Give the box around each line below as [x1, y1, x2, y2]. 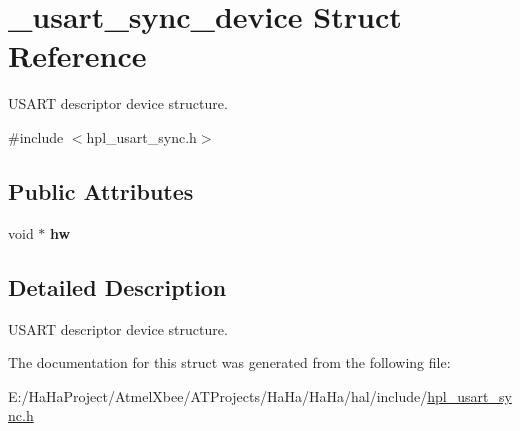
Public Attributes [8, 175, 194, 206]
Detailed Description [8, 271, 227, 302]
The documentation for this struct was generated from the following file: [8, 352, 451, 373]
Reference [8, 35, 147, 76]
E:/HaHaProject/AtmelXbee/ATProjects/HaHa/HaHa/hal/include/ [8, 385, 428, 406]
